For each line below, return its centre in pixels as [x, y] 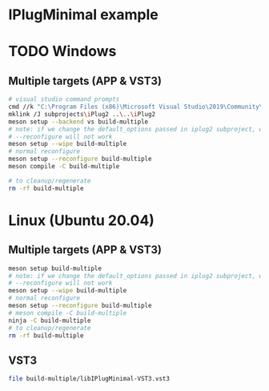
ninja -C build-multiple [50, 320]
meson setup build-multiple [55, 268]
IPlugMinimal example [83, 15]
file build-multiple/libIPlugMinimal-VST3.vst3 [89, 379]
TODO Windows [62, 52]
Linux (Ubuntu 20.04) [81, 220]
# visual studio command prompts [64, 99]
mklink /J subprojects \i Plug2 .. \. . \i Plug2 [82, 114]
